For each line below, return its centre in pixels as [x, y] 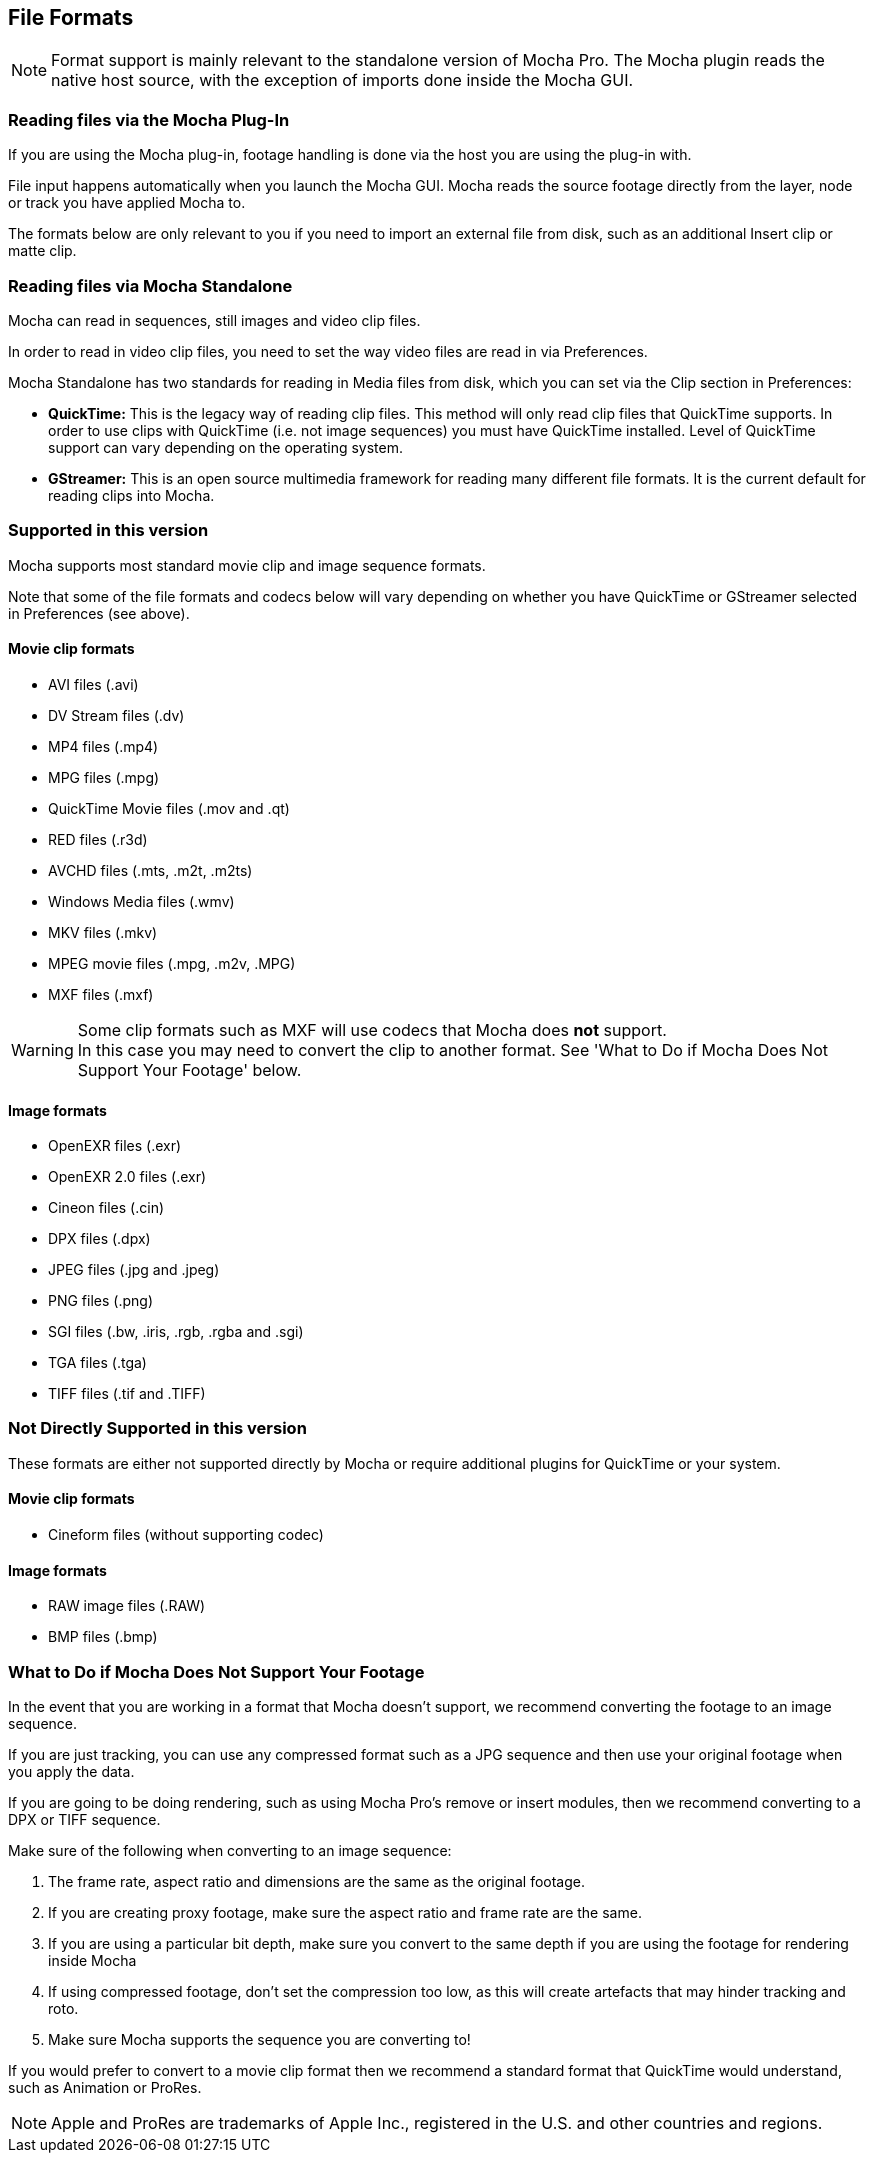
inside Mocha [92, 1961]
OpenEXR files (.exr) [115, 1146]
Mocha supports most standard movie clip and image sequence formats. [247, 565]
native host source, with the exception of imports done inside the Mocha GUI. [342, 80]
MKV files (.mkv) [103, 932]
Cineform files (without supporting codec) [186, 1535]
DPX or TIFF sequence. [84, 1820]
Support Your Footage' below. [189, 1069]
